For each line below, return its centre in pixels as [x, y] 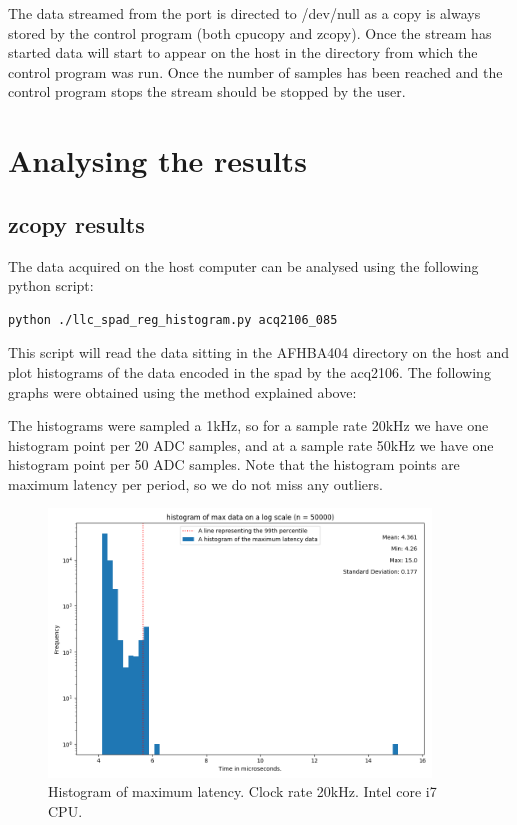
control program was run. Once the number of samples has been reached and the [255, 71]
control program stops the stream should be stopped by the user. [207, 91]
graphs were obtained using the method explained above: [182, 391]
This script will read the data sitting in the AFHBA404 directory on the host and [258, 352]
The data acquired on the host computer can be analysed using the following [243, 265]
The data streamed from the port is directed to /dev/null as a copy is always [244, 13]
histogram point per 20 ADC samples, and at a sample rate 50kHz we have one [251, 444]
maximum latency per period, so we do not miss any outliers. [195, 483]
